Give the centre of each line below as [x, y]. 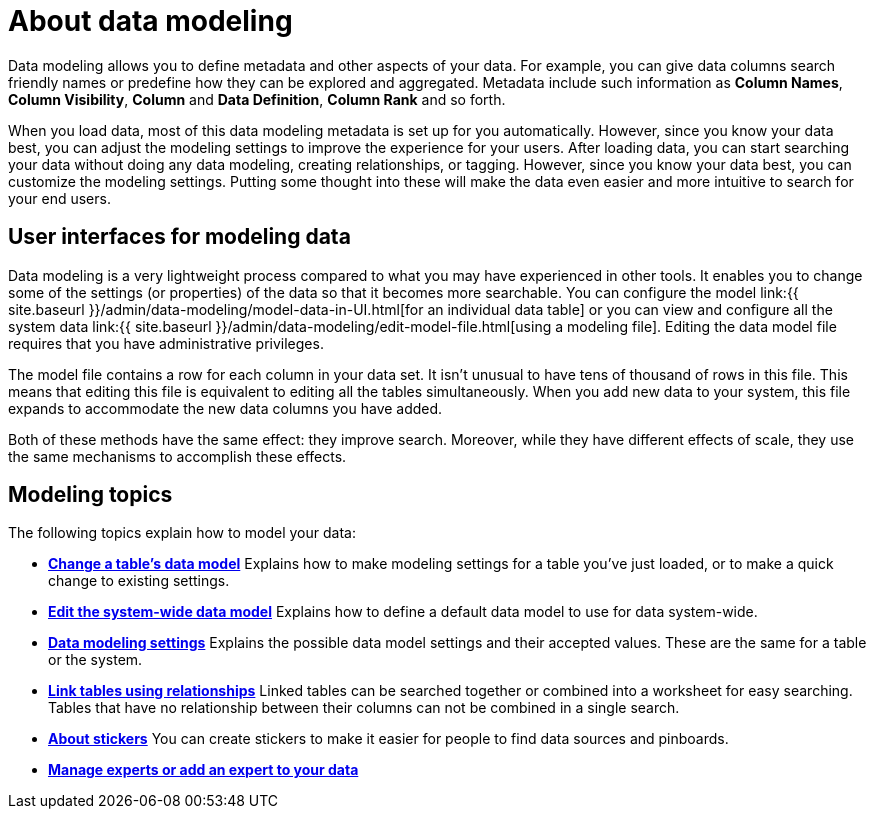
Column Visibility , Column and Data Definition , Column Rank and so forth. [257, 99]
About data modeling [150, 21]
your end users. [59, 198]
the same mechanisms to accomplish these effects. [177, 456]
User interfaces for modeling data [179, 237]
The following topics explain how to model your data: [182, 533]
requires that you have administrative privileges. [166, 343]
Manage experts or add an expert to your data [203, 770]
